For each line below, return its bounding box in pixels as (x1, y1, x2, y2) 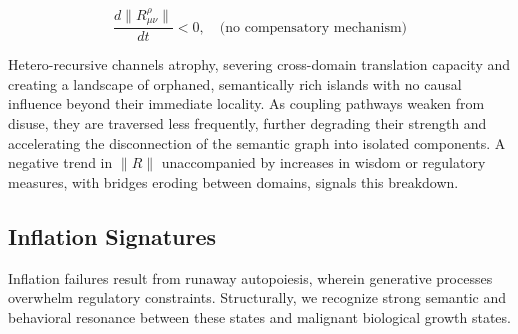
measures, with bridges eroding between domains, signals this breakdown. (8, 171, 459, 192)
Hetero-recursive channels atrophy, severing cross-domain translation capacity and (8, 54, 511, 75)
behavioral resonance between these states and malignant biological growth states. (8, 306, 511, 327)
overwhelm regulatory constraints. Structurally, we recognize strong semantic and (8, 287, 507, 308)
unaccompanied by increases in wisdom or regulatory (161, 152, 486, 173)
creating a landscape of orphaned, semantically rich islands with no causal (8, 73, 462, 94)
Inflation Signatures (8, 220, 217, 251)
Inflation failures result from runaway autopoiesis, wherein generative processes (8, 267, 493, 288)
